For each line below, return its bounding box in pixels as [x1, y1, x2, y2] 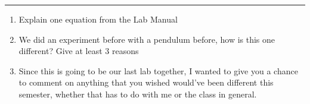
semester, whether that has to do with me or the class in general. [18, 87, 257, 100]
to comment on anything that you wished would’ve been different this [18, 76, 274, 89]
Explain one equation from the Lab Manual [18, 13, 178, 25]
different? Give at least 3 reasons [18, 45, 139, 57]
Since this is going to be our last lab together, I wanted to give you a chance [18, 64, 298, 77]
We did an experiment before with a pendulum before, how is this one [18, 33, 275, 45]
